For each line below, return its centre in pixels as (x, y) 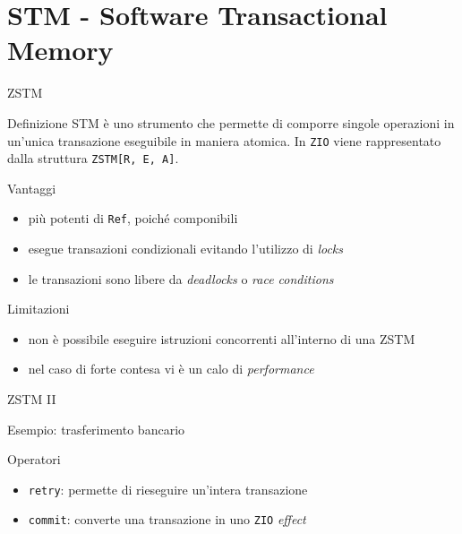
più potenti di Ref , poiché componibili (133, 218)
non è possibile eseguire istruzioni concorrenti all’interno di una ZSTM (222, 338)
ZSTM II (32, 399)
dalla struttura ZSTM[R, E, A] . (93, 158)
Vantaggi (32, 188)
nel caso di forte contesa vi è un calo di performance (171, 369)
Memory (60, 50)
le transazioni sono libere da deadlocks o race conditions (181, 278)
